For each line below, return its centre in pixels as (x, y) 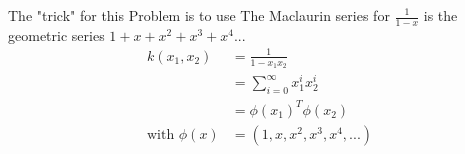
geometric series (56, 34)
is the (440, 15)
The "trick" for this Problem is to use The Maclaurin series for (199, 15)
